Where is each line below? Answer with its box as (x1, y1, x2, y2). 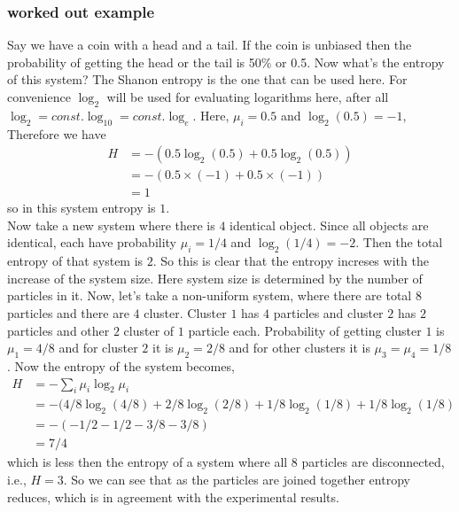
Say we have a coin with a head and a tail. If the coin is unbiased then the (7, 35, 412, 54)
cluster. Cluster (144, 304, 227, 322)
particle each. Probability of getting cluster (188, 321, 422, 339)
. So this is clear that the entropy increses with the (152, 252, 429, 270)
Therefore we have (7, 124, 106, 143)
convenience (7, 88, 71, 105)
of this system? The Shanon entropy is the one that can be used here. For (7, 70, 408, 89)
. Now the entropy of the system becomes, (7, 357, 235, 376)
